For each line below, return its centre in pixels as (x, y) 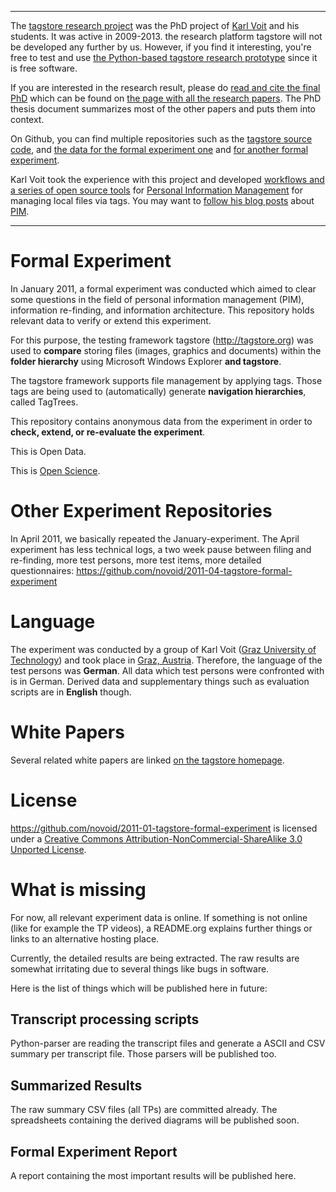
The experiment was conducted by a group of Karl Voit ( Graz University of (163, 649)
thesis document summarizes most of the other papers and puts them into (163, 109)
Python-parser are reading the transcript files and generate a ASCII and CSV (168, 1043)
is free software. (44, 68)
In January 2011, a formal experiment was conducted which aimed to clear (163, 288)
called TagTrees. (44, 402)
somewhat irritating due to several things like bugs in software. (140, 968)
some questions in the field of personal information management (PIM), (157, 299)
